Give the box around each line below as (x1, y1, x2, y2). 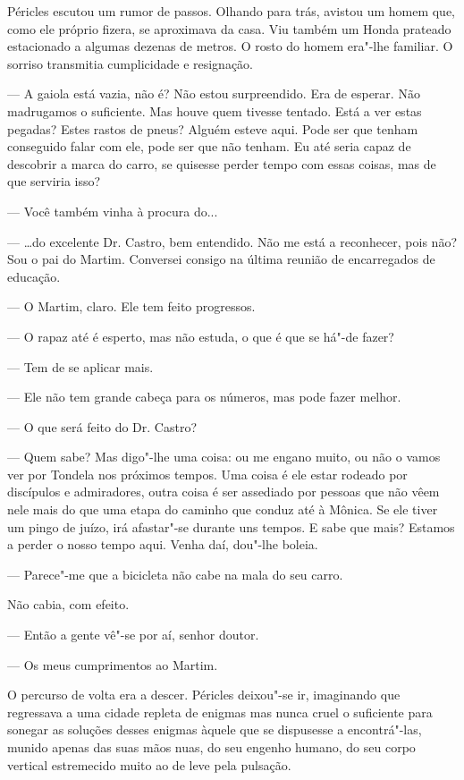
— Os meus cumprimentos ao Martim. (7, 655, 218, 674)
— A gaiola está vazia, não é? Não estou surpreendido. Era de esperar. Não (7, 84, 420, 103)
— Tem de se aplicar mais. (7, 357, 154, 376)
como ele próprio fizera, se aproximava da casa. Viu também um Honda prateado (7, 19, 451, 38)
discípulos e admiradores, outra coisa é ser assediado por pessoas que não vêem (7, 482, 440, 501)
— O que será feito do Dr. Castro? (7, 417, 198, 436)
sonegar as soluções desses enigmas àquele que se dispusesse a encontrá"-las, (7, 720, 422, 739)
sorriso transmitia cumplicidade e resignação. (7, 54, 254, 72)
